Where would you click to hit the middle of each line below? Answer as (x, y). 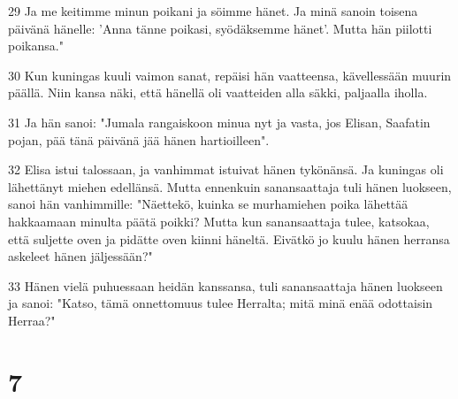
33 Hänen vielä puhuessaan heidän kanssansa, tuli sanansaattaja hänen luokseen (225, 285)
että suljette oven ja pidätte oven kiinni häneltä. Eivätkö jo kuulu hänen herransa (229, 238)
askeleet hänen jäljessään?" (80, 256)
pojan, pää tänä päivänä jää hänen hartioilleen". (139, 139)
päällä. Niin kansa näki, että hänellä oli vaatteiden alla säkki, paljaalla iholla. (218, 92)
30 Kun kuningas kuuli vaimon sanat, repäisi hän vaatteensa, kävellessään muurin (230, 75)
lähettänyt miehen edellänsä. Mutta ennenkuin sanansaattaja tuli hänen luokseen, (230, 186)
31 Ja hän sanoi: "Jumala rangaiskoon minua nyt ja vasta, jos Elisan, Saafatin (219, 122)
